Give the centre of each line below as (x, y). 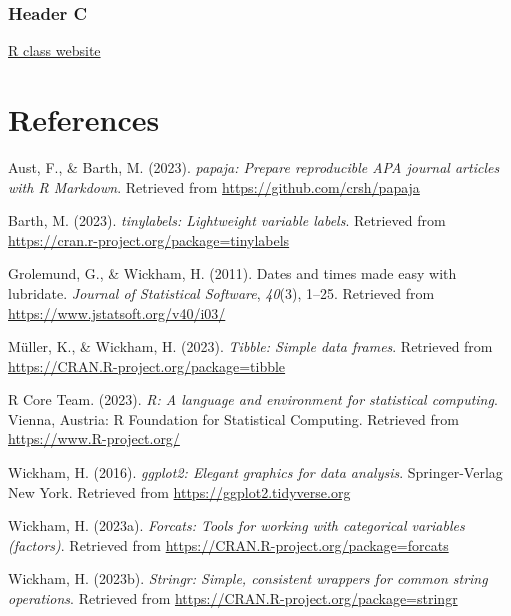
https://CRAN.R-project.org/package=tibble (147, 365)
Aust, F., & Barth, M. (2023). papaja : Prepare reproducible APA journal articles (254, 166)
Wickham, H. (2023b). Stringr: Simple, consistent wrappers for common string (248, 578)
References (84, 119)
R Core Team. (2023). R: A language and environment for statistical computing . (253, 399)
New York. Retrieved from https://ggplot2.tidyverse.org (179, 491)
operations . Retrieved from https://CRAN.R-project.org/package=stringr (233, 598)
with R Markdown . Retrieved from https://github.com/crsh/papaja (214, 186)
